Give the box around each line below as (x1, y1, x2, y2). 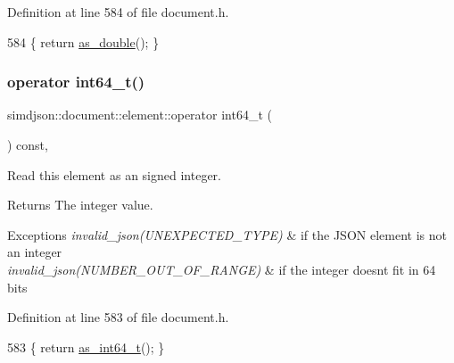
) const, (7, 136, 48, 153)
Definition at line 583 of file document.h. (7, 308, 229, 326)
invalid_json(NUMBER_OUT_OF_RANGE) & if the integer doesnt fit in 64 (7, 260, 436, 278)
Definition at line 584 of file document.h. (7, 3, 229, 21)
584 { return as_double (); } (7, 32, 160, 51)
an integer (7, 243, 62, 261)
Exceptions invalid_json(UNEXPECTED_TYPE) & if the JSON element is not (7, 225, 447, 243)
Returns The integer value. (7, 195, 153, 214)
